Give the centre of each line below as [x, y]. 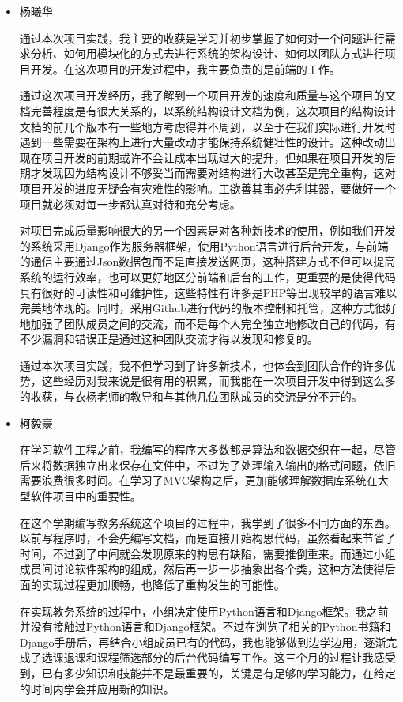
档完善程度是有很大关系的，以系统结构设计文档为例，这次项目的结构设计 [207, 110]
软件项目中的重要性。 [86, 496]
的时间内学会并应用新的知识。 [97, 688]
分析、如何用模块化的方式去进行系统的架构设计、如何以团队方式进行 [207, 53]
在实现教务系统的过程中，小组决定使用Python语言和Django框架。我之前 [204, 611]
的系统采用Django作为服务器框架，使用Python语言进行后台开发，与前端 [204, 245]
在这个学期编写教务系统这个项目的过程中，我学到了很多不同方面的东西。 [207, 522]
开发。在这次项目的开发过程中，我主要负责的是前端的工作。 [185, 68]
